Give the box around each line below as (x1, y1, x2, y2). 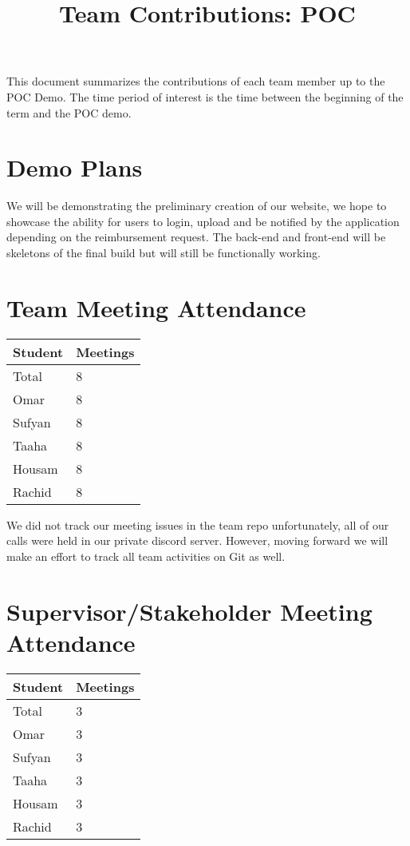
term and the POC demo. (6, 104, 132, 121)
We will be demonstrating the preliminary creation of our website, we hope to (6, 197, 387, 214)
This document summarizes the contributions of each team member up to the (6, 73, 385, 89)
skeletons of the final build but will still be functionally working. (6, 244, 321, 261)
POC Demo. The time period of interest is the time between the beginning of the (6, 88, 404, 105)
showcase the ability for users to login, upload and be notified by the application (6, 212, 400, 229)
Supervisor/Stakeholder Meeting (6, 594, 373, 627)
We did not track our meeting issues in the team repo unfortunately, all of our (6, 516, 389, 533)
